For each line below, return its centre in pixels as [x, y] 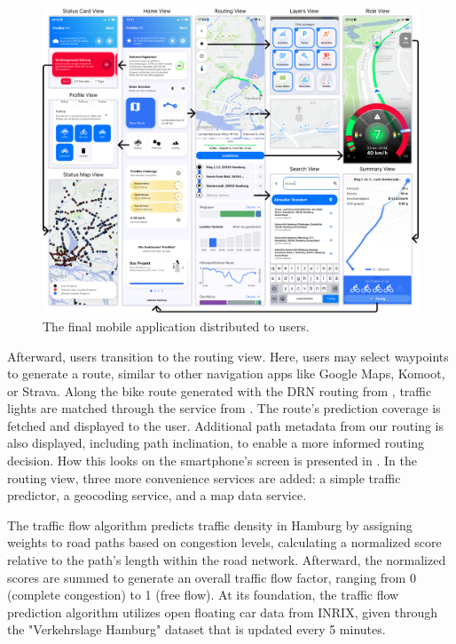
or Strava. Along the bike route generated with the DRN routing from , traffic [220, 390]
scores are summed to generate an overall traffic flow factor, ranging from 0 [212, 577]
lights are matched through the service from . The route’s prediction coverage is [224, 408]
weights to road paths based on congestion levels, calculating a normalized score [224, 542]
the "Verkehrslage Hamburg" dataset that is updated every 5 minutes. [197, 629]
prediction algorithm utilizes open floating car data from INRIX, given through [223, 612]
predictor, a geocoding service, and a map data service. [157, 495]
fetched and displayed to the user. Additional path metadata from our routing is [225, 425]
